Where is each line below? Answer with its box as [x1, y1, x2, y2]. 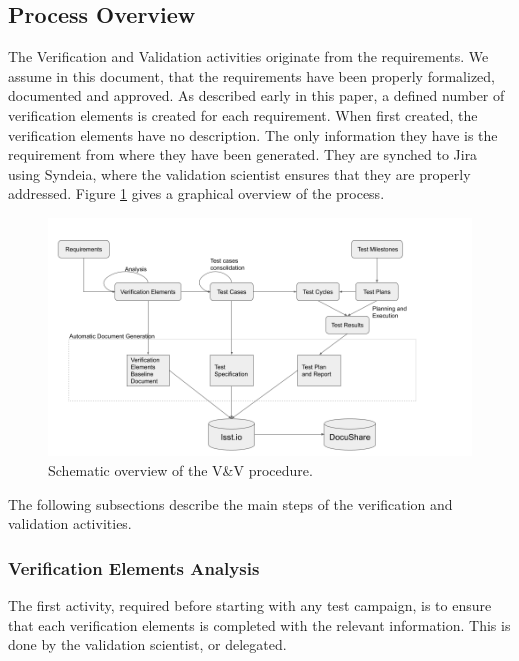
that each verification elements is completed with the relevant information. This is [8, 614, 511, 635]
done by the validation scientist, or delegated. [8, 634, 287, 655]
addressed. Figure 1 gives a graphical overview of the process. [8, 183, 385, 204]
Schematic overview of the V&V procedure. [48, 460, 313, 481]
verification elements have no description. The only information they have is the [8, 124, 498, 145]
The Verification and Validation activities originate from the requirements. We [8, 46, 489, 67]
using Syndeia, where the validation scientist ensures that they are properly [8, 163, 471, 184]
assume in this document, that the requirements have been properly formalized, [8, 65, 496, 86]
